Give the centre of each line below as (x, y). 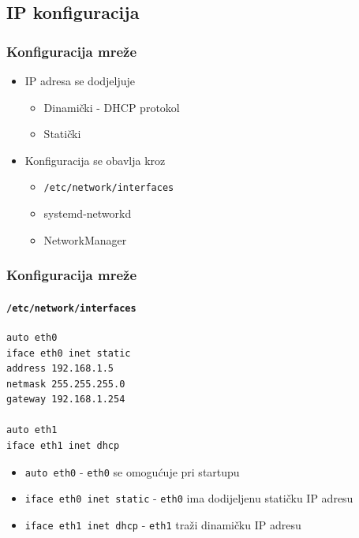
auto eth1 (32, 430)
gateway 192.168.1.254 (66, 400)
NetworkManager (85, 239)
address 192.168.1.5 (60, 369)
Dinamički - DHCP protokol (112, 107)
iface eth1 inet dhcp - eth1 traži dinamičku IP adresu (163, 524)
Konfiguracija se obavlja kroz (95, 160)
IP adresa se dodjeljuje (80, 80)
